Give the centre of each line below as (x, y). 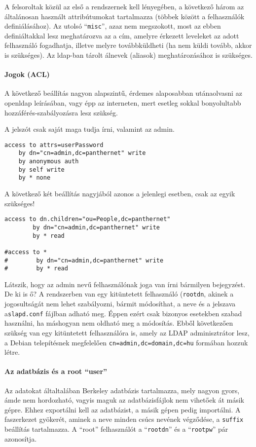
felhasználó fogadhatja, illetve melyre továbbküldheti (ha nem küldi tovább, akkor (128, 45)
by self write (41, 169)
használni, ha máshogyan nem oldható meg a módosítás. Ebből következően (119, 323)
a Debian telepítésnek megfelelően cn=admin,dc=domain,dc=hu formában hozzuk (126, 342)
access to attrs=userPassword (54, 145)
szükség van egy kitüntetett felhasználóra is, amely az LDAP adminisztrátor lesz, (127, 332)
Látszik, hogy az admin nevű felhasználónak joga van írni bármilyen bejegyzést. (125, 284)
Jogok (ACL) (27, 74)
